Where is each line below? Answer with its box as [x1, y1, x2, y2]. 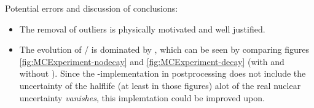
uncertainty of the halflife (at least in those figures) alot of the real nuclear [19, 79, 301, 91]
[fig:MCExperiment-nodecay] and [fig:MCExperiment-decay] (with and [19, 55, 285, 67]
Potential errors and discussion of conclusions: [5, 2, 178, 14]
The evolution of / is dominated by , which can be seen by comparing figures [19, 43, 310, 56]
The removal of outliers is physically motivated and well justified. [19, 22, 265, 35]
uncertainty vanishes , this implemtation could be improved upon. [19, 91, 265, 104]
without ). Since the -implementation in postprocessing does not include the [19, 67, 306, 80]
